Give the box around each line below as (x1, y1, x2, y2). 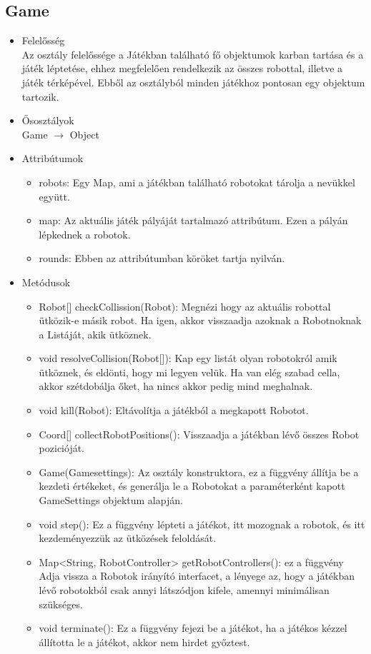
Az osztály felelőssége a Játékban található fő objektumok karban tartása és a (21, 46, 364, 61)
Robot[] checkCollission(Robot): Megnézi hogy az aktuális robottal (39, 298, 331, 313)
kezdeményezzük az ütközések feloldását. (39, 530, 217, 545)
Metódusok (21, 274, 71, 289)
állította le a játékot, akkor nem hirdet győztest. (39, 634, 250, 649)
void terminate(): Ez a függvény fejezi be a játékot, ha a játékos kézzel (39, 620, 347, 635)
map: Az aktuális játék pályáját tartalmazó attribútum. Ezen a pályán (39, 213, 348, 228)
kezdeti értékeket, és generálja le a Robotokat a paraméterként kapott (39, 478, 345, 493)
